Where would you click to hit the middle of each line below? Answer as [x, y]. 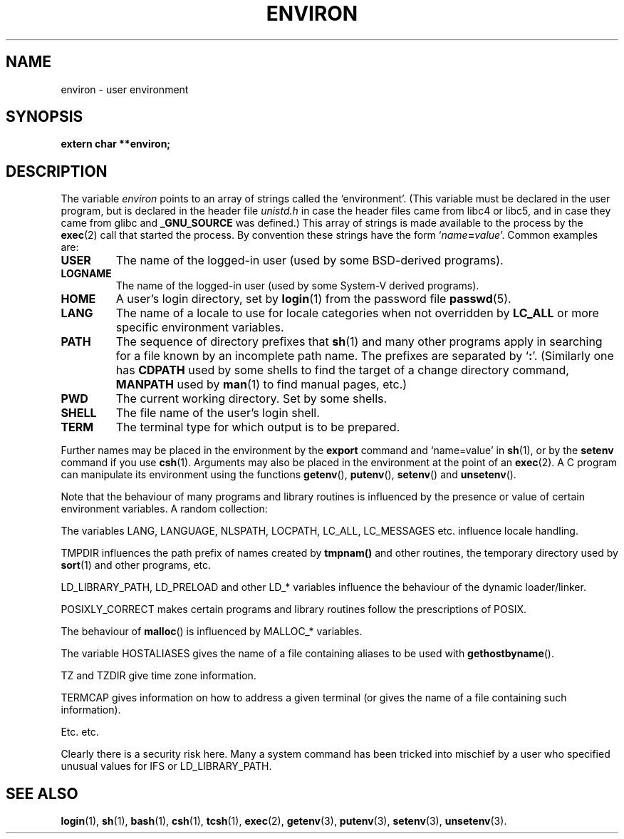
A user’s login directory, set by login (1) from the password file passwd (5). [313, 299]
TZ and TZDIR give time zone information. [158, 676]
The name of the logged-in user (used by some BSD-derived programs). [310, 261]
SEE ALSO [42, 793]
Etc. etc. [80, 732]
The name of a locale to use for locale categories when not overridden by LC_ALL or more [357, 313]
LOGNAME [86, 274]
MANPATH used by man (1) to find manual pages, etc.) [261, 385]
